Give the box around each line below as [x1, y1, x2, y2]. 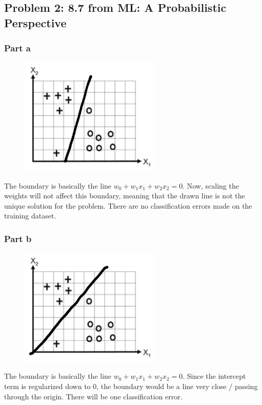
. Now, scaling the [183, 180, 239, 191]
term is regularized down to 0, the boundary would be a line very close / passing [4, 381, 258, 392]
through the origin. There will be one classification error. [4, 391, 183, 401]
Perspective [4, 14, 67, 30]
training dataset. [4, 210, 56, 221]
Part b [4, 232, 32, 245]
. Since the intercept [183, 371, 246, 381]
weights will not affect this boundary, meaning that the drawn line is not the [4, 190, 245, 201]
